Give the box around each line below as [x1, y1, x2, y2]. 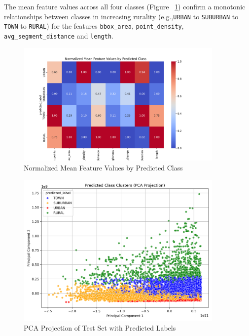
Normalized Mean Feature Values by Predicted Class [24, 162, 183, 172]
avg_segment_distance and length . [4, 30, 113, 41]
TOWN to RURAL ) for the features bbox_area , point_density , [4, 21, 184, 31]
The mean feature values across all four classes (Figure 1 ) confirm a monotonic [4, 1, 246, 11]
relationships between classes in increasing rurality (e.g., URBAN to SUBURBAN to [4, 11, 239, 21]
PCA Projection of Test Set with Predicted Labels [24, 323, 176, 333]
